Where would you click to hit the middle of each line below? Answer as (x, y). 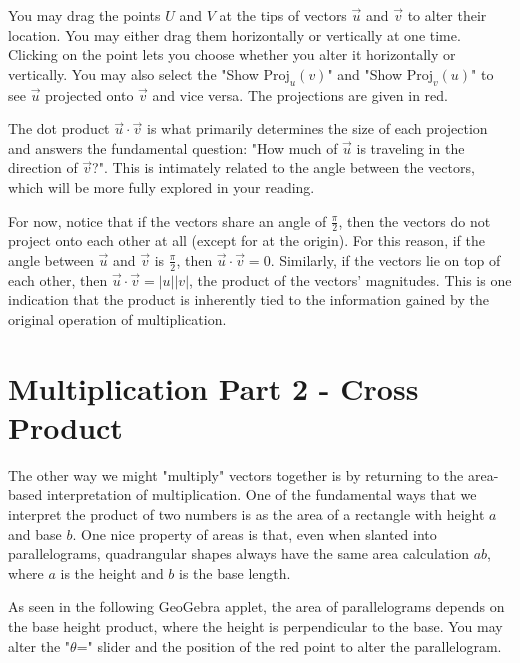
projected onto (89, 94)
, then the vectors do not (414, 220)
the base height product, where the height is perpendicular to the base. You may (255, 626)
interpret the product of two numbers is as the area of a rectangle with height (246, 514)
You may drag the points (84, 15)
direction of (43, 167)
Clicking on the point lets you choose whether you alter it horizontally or (232, 54)
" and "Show (365, 73)
